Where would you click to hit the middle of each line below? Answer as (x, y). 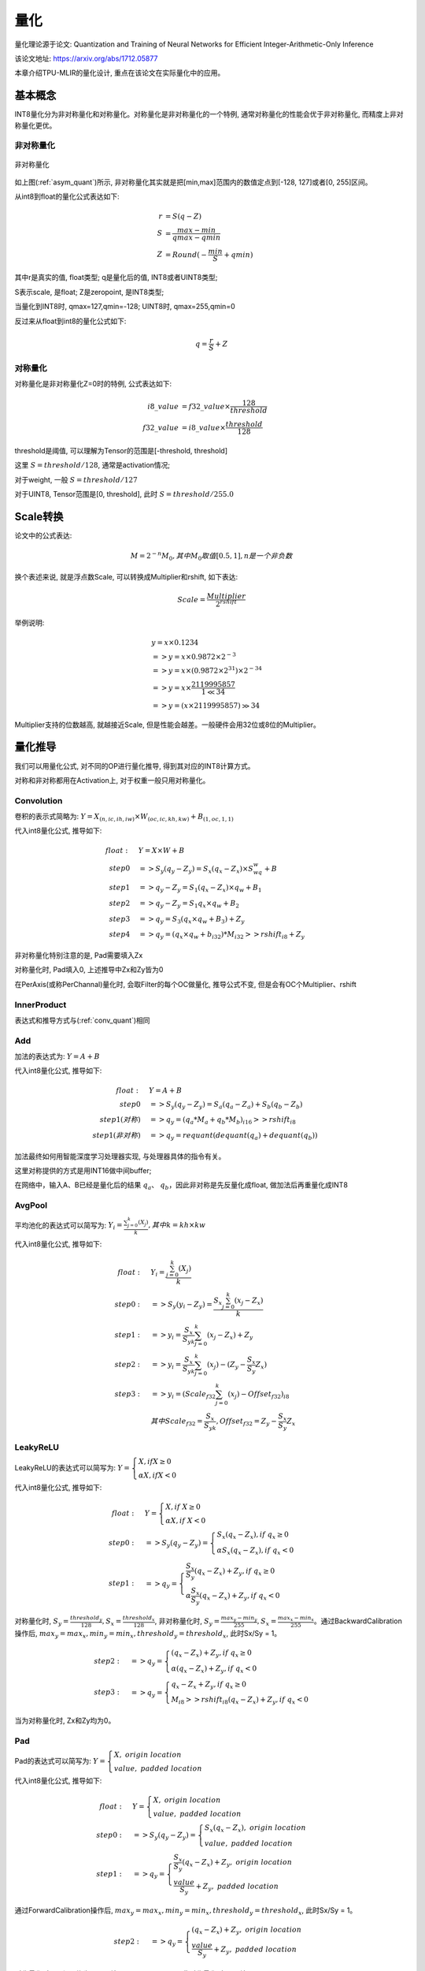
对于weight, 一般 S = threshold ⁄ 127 (76, 479)
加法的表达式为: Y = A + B (57, 1056)
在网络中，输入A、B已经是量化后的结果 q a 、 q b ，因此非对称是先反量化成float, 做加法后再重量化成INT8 (181, 1186)
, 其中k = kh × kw (177, 1225)
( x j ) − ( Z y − (226, 1366)
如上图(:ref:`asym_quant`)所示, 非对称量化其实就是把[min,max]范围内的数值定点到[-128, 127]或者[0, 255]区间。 (194, 182)
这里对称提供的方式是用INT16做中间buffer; (83, 1171)
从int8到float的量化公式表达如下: (67, 196)
